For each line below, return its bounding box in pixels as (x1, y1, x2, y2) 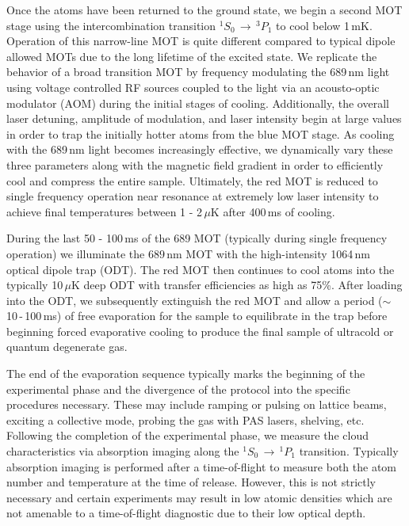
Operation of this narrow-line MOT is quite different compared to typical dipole (6, 32, 396, 49)
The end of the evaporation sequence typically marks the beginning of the (6, 365, 365, 382)
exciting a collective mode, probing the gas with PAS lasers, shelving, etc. (6, 411, 365, 428)
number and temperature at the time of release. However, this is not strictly (6, 474, 377, 490)
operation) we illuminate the (6, 245, 145, 261)
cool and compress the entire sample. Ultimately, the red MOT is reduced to (6, 172, 378, 189)
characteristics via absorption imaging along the (6, 443, 239, 459)
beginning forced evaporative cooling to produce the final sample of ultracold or (6, 322, 394, 339)
